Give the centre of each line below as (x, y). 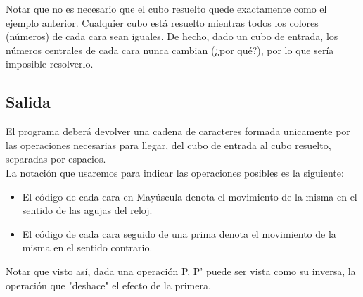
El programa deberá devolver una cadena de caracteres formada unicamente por (178, 131)
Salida (28, 102)
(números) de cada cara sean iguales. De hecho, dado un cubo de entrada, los (172, 36)
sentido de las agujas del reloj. (87, 210)
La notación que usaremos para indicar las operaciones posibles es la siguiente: (175, 172)
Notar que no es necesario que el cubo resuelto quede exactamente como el (166, 8)
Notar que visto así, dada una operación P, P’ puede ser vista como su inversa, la (181, 271)
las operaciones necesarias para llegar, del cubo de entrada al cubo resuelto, (168, 145)
